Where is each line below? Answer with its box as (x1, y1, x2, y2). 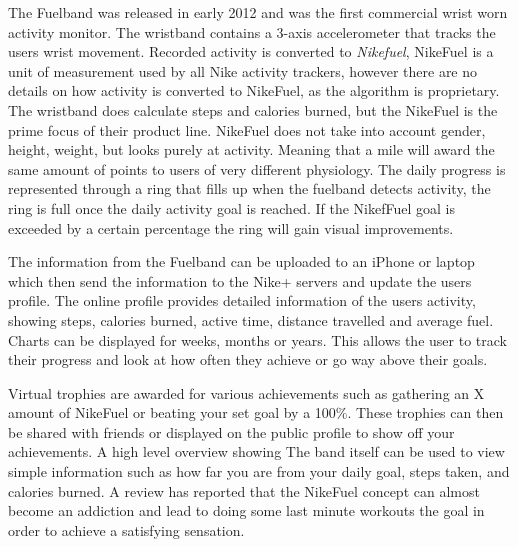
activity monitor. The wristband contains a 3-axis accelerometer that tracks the (8, 21, 496, 42)
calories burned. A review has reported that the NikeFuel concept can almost (8, 480, 480, 501)
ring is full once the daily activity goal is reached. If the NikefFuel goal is (8, 197, 455, 218)
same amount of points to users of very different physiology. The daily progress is (8, 158, 506, 179)
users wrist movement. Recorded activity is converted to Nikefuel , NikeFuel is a (8, 41, 494, 62)
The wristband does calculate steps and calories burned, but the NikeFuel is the (8, 99, 498, 120)
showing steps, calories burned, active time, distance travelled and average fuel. (8, 309, 494, 330)
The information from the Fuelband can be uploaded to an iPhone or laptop (8, 251, 475, 272)
